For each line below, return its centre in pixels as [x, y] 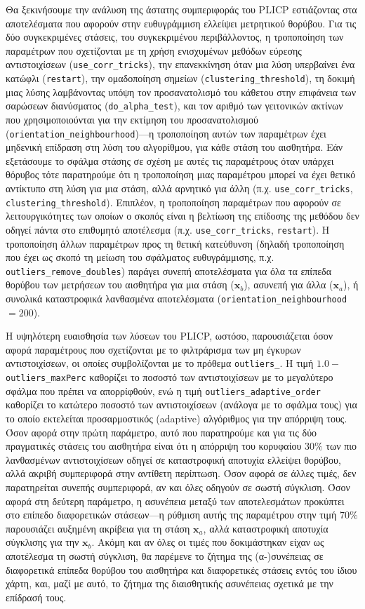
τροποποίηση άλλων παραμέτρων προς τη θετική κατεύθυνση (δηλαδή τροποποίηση [175, 243]
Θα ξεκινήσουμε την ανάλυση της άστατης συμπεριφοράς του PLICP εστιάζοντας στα [181, 9]
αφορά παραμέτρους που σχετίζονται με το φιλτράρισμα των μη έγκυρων [153, 349]
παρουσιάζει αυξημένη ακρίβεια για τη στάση [98, 528]
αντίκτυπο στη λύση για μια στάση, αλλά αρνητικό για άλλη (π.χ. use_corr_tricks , [179, 188]
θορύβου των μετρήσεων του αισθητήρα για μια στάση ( [120, 285]
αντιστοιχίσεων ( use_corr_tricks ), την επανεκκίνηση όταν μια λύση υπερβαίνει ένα [180, 64]
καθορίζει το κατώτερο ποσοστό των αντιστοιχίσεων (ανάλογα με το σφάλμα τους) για [181, 404]
